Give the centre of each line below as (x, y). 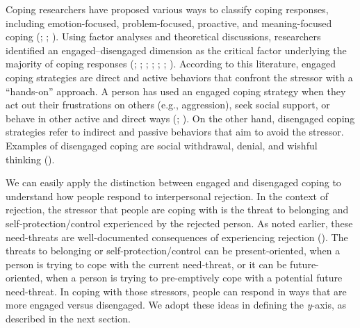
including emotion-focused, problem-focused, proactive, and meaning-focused (169, 23)
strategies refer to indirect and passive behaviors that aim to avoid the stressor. (175, 132)
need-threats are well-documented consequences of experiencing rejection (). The (177, 237)
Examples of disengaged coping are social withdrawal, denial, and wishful (162, 145)
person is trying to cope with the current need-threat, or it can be (146, 264)
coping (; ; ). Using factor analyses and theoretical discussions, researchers (163, 36)
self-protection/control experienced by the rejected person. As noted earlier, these (179, 223)
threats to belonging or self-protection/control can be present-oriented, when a (173, 251)
